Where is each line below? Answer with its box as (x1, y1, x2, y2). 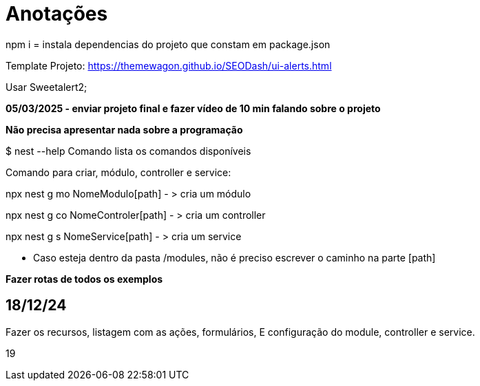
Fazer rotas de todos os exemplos (6, 272, 163, 285)
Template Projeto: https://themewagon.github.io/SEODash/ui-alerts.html (6, 59, 332, 72)
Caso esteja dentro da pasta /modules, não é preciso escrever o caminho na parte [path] (33, 251, 436, 264)
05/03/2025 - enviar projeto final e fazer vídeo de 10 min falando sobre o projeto (6, 102, 381, 114)
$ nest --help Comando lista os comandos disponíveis (6, 144, 251, 157)
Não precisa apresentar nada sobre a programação (6, 123, 243, 136)
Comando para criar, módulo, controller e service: (6, 166, 231, 178)
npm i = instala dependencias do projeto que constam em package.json (6, 38, 331, 50)
